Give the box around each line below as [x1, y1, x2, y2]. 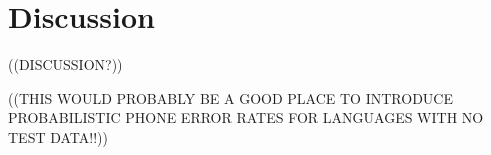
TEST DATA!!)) [8, 126, 108, 147]
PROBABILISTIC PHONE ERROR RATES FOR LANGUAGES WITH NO [8, 107, 484, 128]
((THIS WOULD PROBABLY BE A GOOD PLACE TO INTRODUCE [8, 87, 453, 108]
